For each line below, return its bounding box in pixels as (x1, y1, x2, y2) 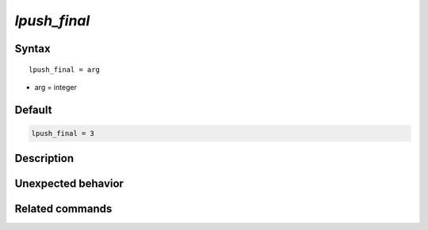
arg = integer (34, 82, 77, 92)
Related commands (14, 202, 113, 216)
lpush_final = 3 (31, 129, 95, 138)
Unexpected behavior (14, 177, 124, 190)
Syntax (14, 42, 51, 55)
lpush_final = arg (29, 65, 101, 74)
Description (14, 152, 75, 165)
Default (14, 103, 52, 116)
